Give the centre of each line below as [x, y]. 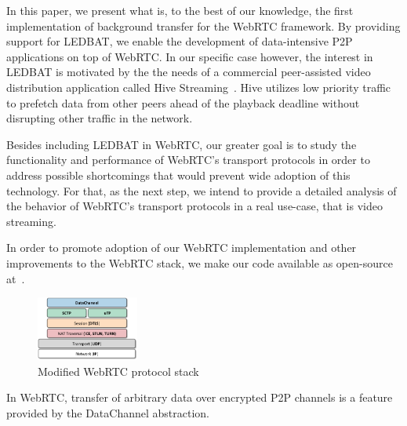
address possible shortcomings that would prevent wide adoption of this [178, 175]
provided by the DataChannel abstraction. [108, 412]
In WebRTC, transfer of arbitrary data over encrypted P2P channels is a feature [200, 397]
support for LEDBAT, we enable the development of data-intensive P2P [180, 41]
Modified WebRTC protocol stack [118, 371]
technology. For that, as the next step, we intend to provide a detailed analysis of [202, 190]
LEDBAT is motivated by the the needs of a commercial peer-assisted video [189, 72]
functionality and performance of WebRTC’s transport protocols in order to [188, 160]
